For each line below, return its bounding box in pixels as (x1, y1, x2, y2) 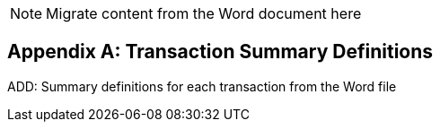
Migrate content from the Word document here (46, 4, 362, 22)
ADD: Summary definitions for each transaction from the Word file (7, 78, 397, 94)
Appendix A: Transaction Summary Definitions (7, 40, 434, 64)
